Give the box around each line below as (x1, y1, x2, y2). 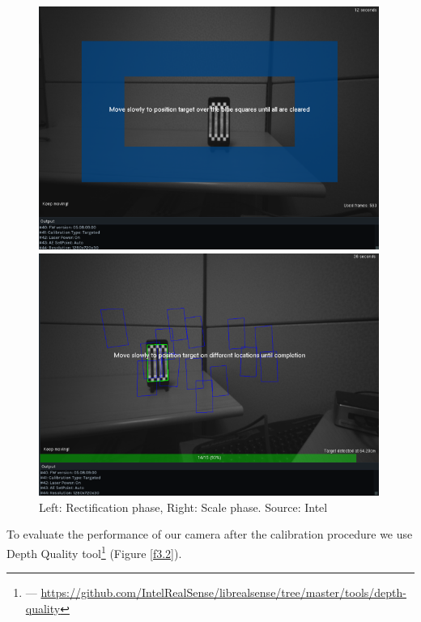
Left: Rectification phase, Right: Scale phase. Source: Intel (39, 498, 328, 515)
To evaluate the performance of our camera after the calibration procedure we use (6, 526, 413, 543)
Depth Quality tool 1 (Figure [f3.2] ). (6, 542, 182, 561)
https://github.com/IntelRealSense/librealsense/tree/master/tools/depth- (40, 584, 406, 601)
